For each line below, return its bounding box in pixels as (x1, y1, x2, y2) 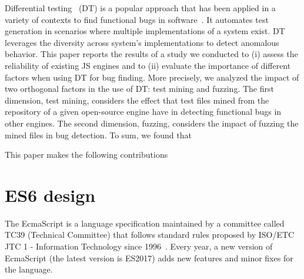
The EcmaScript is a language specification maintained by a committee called (5, 217, 285, 229)
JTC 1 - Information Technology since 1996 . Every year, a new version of (5, 240, 273, 253)
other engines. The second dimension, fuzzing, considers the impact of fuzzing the (5, 117, 299, 129)
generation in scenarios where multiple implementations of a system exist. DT (5, 25, 285, 37)
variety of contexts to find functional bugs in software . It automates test (5, 13, 269, 25)
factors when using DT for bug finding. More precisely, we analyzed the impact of (5, 71, 299, 83)
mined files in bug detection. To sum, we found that (5, 128, 192, 141)
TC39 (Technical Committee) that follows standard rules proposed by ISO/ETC (5, 228, 295, 241)
